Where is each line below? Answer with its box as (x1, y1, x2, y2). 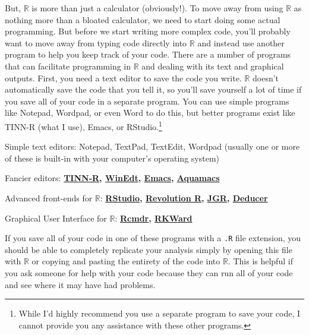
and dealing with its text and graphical (141, 59, 284, 72)
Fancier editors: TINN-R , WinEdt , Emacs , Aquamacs (5, 172, 220, 184)
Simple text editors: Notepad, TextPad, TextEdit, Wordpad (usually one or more (5, 140, 300, 153)
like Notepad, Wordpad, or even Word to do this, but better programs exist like (5, 106, 295, 119)
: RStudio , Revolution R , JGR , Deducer (100, 191, 268, 204)
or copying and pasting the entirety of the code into (31, 255, 220, 267)
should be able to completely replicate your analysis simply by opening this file (5, 243, 292, 255)
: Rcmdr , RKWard (115, 211, 193, 224)
